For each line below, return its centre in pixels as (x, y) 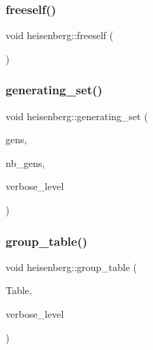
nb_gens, (25, 162)
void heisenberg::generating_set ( (77, 116)
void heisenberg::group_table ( (72, 267)
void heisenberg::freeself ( (60, 35)
